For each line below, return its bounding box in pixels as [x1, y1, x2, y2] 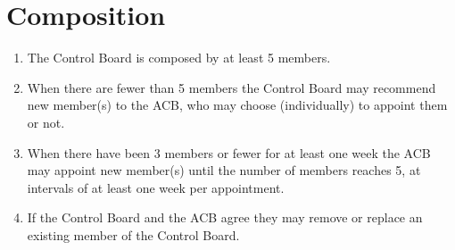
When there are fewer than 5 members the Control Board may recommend [27, 78, 436, 96]
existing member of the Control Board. [27, 225, 240, 244]
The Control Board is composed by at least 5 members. [27, 48, 331, 67]
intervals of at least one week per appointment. [27, 178, 285, 196]
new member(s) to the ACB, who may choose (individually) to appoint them [27, 96, 448, 114]
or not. [27, 112, 65, 131]
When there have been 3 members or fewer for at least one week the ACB [27, 143, 431, 162]
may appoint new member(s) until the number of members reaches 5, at [27, 161, 421, 179]
